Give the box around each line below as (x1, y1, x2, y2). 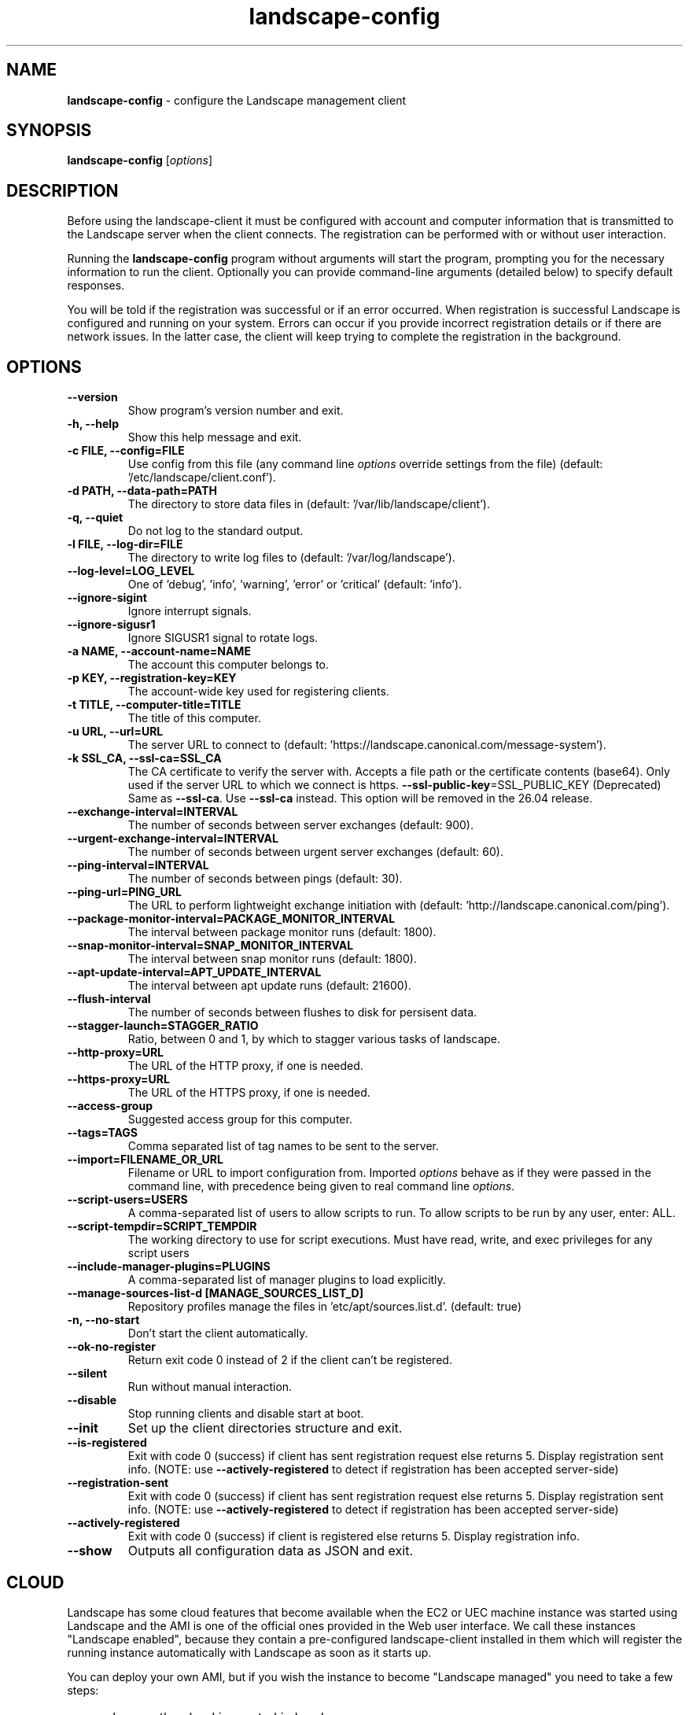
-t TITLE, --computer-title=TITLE (67, 698, 241, 712)
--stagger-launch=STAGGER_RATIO (67, 1019, 259, 1033)
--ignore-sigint (67, 591, 147, 605)
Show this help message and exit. (127, 430, 302, 444)
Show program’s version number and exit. (127, 404, 344, 418)
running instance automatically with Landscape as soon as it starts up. (67, 1645, 432, 1659)
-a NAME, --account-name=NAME (67, 644, 251, 658)
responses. (67, 278, 125, 293)
